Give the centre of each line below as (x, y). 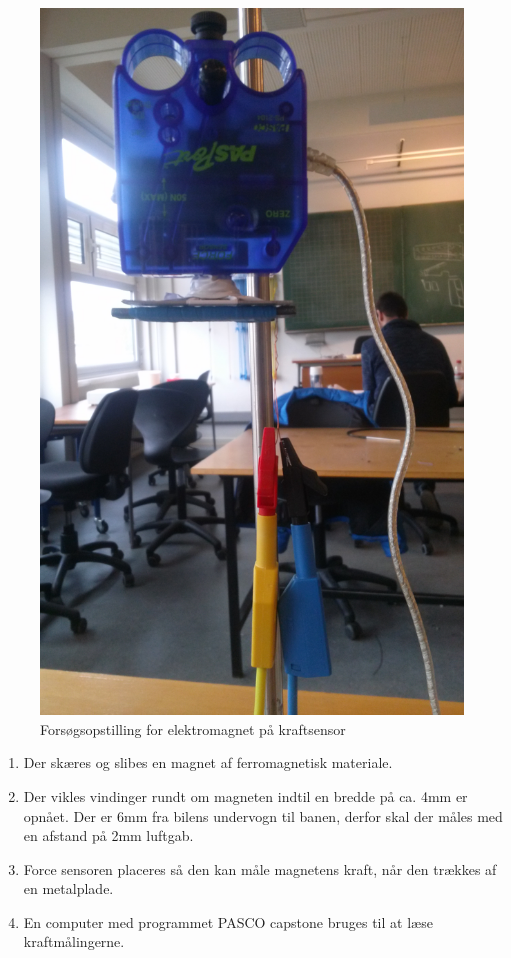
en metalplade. (68, 888)
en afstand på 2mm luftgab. (108, 835)
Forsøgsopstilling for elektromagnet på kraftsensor (193, 728)
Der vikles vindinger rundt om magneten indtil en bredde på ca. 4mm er (245, 795)
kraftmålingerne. (74, 941)
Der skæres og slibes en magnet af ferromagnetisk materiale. (208, 762)
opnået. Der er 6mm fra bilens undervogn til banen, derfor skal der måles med (263, 815)
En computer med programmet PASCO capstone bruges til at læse (228, 921)
